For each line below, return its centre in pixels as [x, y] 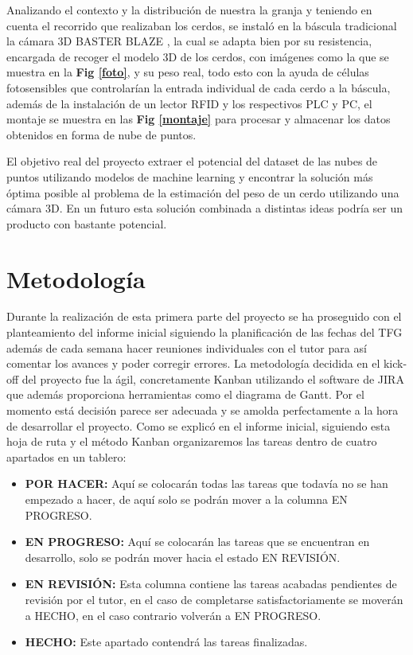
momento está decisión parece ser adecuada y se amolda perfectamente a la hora [203, 410]
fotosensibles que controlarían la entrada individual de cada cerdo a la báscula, [199, 87]
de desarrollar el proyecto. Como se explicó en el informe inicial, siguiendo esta [199, 425]
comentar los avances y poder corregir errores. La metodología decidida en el [193, 363]
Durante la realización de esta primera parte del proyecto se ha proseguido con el [204, 316]
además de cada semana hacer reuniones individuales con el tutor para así [187, 347]
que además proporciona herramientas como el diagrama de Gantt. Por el [185, 394]
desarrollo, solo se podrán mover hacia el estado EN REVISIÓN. [183, 557]
